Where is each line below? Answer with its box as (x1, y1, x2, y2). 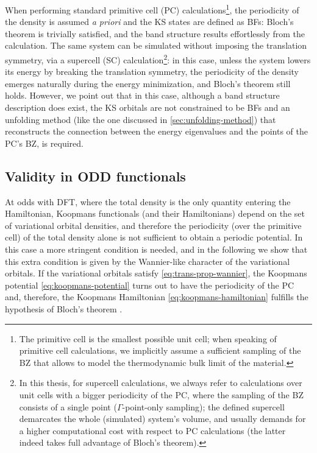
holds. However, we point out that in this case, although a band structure (5, 89, 280, 102)
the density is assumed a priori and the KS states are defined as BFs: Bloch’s (5, 15, 294, 28)
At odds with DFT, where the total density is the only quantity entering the (5, 195, 291, 208)
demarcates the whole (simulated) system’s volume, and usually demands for (19, 412, 306, 425)
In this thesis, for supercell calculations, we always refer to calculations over (19, 376, 302, 389)
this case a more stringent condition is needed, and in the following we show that (5, 243, 308, 256)
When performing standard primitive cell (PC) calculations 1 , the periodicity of (5, 2, 299, 16)
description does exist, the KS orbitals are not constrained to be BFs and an (5, 101, 290, 114)
